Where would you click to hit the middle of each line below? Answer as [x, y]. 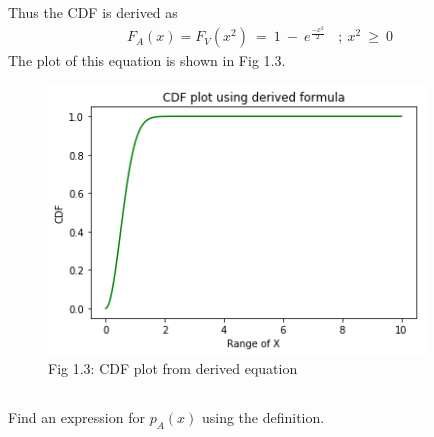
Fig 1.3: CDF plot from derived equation [173, 368]
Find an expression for [76, 417]
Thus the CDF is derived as [93, 12]
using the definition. [263, 417]
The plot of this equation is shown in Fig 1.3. [147, 60]
